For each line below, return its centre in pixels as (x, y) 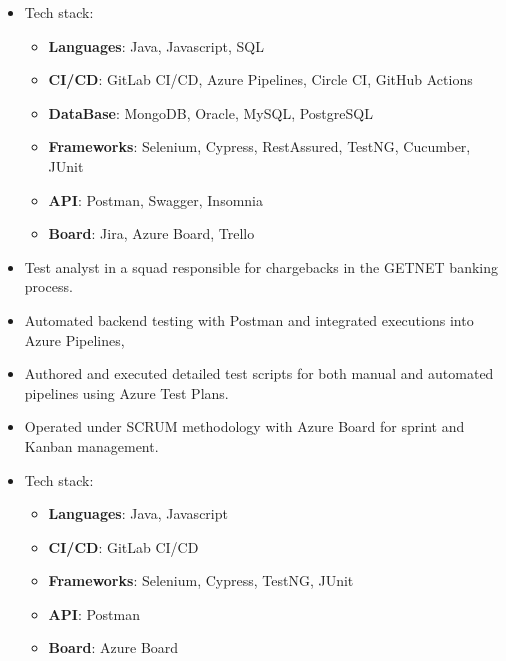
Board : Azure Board (113, 647)
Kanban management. (91, 445)
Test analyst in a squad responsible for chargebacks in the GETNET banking (261, 266)
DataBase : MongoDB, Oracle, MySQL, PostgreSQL (210, 112)
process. (48, 286)
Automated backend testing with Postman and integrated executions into (249, 319)
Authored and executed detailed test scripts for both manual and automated (259, 373)
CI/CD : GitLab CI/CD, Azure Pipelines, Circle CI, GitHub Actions (260, 79)
